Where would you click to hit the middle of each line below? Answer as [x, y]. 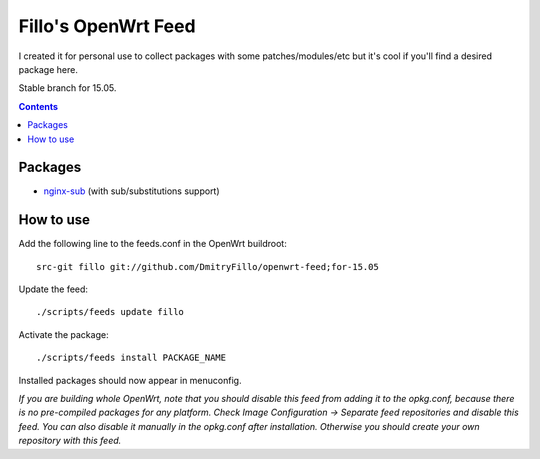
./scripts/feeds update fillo [110, 312]
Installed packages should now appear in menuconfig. [130, 380]
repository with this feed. [70, 441]
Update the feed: [53, 289]
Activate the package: [63, 334]
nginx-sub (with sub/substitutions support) [131, 191]
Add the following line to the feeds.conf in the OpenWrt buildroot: [152, 244]
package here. [48, 69]
